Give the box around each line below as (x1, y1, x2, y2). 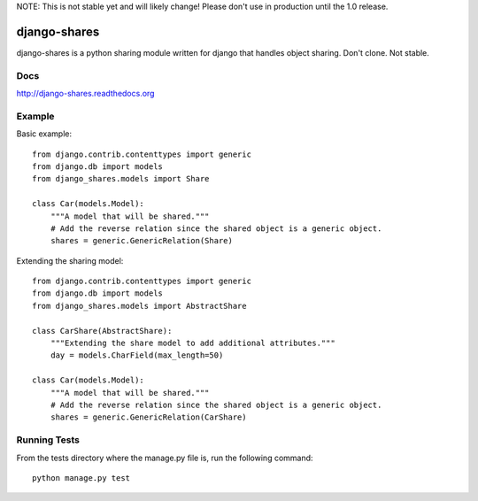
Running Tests (16, 434, 80, 446)
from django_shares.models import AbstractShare (32, 301, 247, 311)
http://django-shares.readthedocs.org (16, 89, 155, 99)
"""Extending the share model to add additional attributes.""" (50, 338, 335, 349)
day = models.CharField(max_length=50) (50, 351, 224, 360)
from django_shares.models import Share (32, 173, 210, 184)
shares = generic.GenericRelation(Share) (50, 235, 234, 246)
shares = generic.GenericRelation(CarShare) (50, 412, 247, 422)
